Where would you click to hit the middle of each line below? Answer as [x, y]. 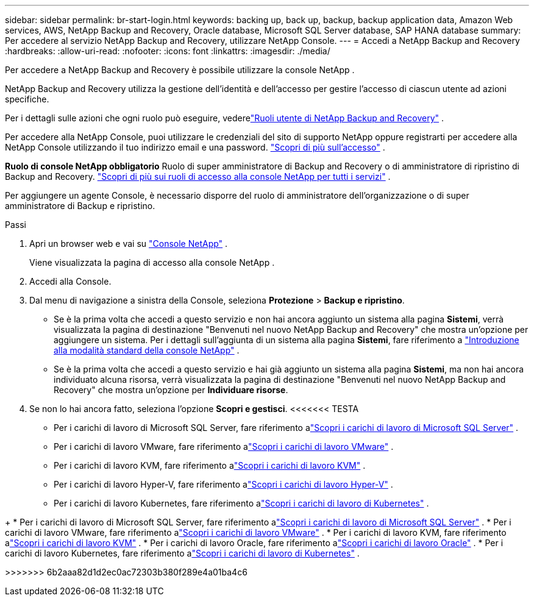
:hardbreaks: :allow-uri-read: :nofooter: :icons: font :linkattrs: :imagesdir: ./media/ [168, 51]
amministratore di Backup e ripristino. [80, 206]
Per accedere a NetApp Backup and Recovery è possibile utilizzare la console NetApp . [180, 70]
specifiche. [27, 99]
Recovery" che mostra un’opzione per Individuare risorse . [171, 390]
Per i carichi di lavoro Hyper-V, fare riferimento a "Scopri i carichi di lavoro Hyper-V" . [223, 484]
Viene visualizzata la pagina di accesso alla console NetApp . [152, 262]
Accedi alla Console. [70, 281]
